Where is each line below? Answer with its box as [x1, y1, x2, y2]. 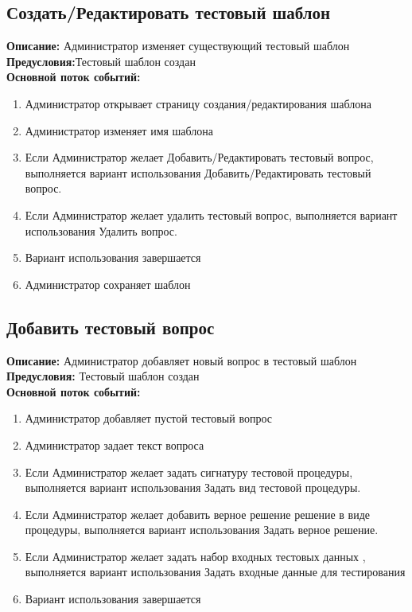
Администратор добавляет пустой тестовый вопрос [25, 410, 272, 427]
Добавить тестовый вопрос [6, 314, 215, 339]
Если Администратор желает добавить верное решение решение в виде [25, 505, 370, 522]
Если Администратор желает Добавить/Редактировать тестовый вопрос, [25, 149, 374, 166]
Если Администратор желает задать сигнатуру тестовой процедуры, [25, 463, 353, 480]
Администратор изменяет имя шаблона [25, 122, 214, 138]
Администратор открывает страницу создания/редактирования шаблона [25, 95, 371, 111]
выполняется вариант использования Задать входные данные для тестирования [25, 563, 406, 580]
